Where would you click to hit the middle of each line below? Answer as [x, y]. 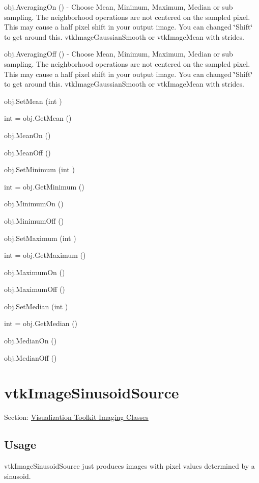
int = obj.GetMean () [38, 118]
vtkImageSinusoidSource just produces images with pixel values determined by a [129, 466]
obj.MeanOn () [27, 135]
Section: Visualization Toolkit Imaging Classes [76, 417]
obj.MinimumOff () [34, 220]
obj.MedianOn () [31, 341]
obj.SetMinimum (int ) [39, 169]
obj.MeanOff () [27, 152]
